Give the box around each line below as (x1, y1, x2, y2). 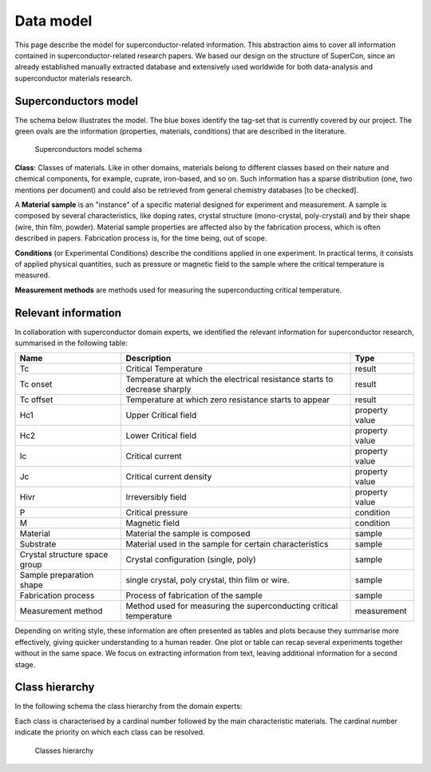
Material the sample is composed (125, 528, 251, 539)
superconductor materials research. (14, 73, 133, 83)
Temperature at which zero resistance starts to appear (125, 394, 330, 405)
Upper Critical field (125, 410, 197, 421)
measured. (14, 270, 50, 280)
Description (125, 352, 172, 364)
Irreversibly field (125, 491, 187, 503)
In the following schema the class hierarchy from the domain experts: (14, 702, 243, 711)
